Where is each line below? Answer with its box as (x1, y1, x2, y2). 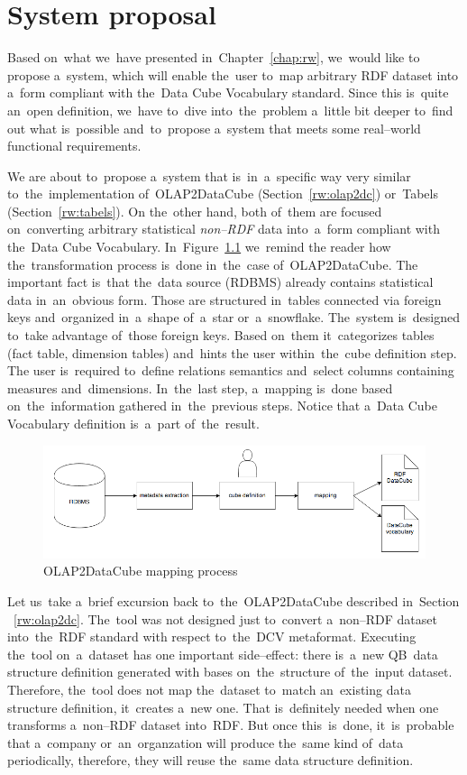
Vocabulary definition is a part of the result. (7, 414, 260, 432)
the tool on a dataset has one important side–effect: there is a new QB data (7, 644, 438, 663)
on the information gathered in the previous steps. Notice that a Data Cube (7, 396, 437, 415)
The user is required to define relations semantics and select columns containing (7, 361, 454, 380)
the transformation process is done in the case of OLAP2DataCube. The (7, 254, 418, 273)
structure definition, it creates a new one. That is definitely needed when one (7, 697, 439, 716)
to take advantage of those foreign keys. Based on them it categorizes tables (7, 326, 435, 345)
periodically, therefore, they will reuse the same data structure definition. (7, 751, 414, 770)
